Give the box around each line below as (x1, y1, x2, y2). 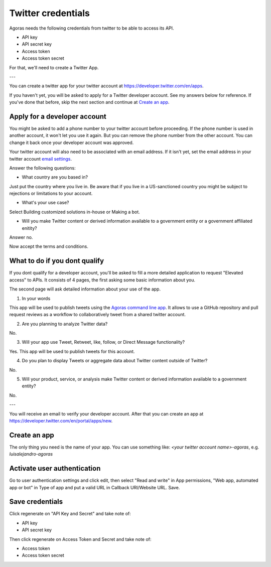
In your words (22, 295, 51, 301)
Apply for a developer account (9, 112, 106, 120)
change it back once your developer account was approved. (9, 139, 134, 146)
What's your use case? (22, 200, 69, 206)
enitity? (22, 225, 37, 231)
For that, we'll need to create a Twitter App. (9, 64, 99, 70)
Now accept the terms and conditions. (9, 243, 89, 249)
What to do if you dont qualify (9, 256, 104, 265)
